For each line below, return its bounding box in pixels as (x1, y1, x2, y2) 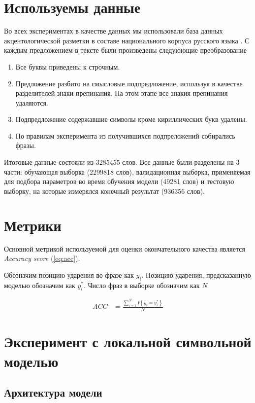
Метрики (4, 215, 62, 235)
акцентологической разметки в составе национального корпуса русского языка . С (4, 35, 250, 45)
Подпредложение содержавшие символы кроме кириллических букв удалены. (15, 114, 247, 124)
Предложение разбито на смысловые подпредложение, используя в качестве (15, 78, 243, 88)
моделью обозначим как (4, 280, 75, 290)
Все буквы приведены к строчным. (15, 61, 120, 72)
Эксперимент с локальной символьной (4, 331, 252, 352)
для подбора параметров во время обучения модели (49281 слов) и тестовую (4, 176, 234, 186)
